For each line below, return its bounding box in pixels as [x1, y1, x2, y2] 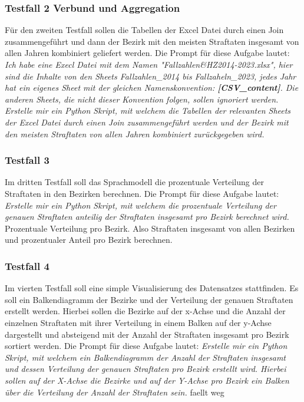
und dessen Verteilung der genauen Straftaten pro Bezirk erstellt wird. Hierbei [5, 363, 286, 375]
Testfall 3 [5, 153, 49, 167]
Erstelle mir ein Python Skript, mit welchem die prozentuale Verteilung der [5, 199, 276, 211]
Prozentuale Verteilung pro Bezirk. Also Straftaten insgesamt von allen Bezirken [5, 222, 295, 234]
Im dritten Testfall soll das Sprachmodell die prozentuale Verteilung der [5, 176, 264, 188]
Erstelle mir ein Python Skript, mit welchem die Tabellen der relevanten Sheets [5, 104, 291, 117]
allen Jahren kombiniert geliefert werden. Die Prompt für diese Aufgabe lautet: [5, 47, 290, 59]
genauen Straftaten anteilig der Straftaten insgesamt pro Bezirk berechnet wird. [5, 210, 289, 223]
